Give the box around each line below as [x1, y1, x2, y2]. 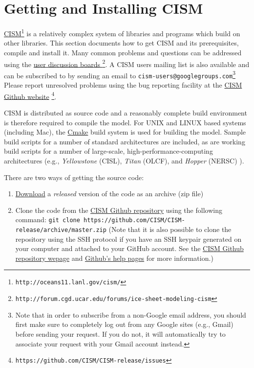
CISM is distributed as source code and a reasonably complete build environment [4, 107, 247, 117]
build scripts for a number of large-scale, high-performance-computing [4, 146, 213, 156]
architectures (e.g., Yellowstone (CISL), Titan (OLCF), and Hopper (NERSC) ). [4, 155, 244, 165]
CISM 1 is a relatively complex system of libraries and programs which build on [4, 27, 240, 38]
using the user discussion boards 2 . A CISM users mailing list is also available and [4, 57, 250, 69]
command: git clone [15, 214, 80, 225]
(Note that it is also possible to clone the [108, 224, 232, 234]
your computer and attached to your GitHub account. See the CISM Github [15, 243, 244, 253]
